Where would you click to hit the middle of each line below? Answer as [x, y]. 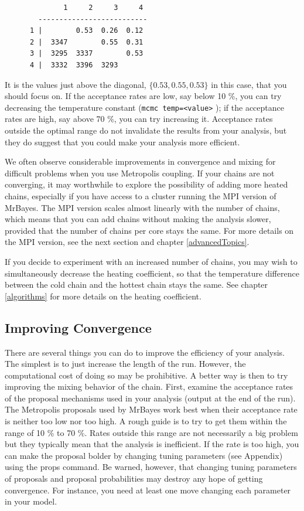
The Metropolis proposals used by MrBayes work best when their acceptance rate [151, 409]
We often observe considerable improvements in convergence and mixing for [140, 161]
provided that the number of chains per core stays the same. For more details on [149, 230]
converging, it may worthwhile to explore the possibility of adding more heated [146, 184]
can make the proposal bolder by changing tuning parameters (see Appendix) [144, 455]
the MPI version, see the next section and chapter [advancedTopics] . [127, 242]
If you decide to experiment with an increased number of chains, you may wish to [151, 261]
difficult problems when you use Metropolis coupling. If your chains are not [140, 173]
